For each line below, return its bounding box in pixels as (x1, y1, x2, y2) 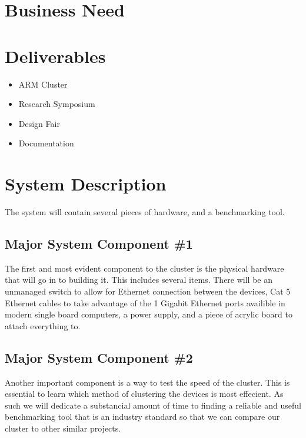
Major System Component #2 (5, 348, 193, 366)
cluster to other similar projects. (5, 422, 121, 434)
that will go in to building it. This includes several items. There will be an (5, 273, 272, 286)
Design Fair (18, 117, 60, 129)
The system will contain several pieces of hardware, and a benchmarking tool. (5, 206, 285, 218)
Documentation (18, 137, 74, 149)
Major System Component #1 (5, 234, 193, 252)
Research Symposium (18, 98, 95, 110)
